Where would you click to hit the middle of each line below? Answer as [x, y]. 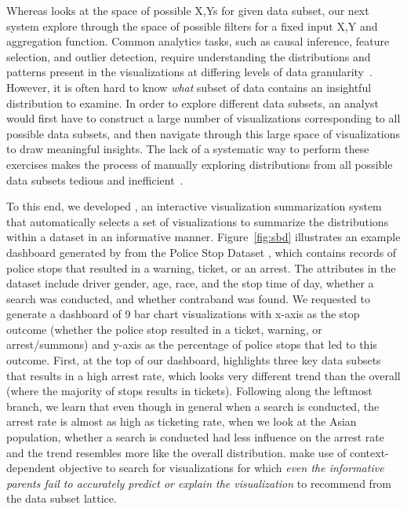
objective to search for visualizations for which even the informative [222, 468]
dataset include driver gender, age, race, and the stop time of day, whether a [190, 283]
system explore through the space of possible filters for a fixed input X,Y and [192, 26]
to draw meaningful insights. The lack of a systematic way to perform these [188, 149]
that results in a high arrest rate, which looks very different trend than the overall [203, 375]
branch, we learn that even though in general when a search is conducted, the [193, 406]
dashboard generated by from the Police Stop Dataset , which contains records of [202, 252]
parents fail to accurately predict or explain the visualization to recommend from [199, 483]
